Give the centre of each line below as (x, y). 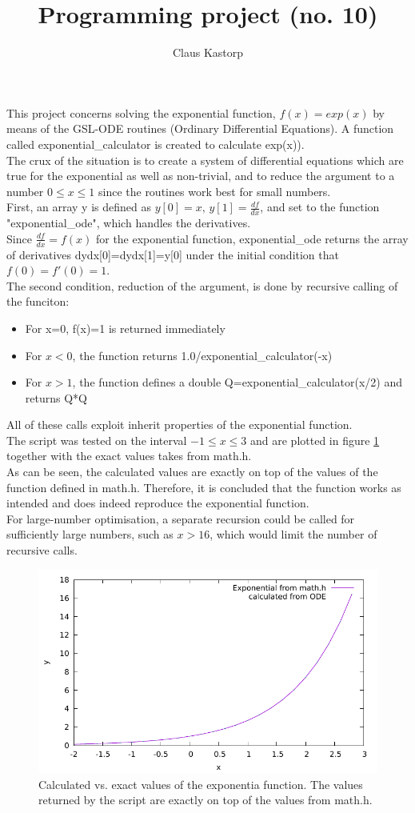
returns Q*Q (56, 397)
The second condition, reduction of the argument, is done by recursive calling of (202, 285)
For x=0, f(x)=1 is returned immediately (125, 328)
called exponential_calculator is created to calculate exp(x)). (156, 144)
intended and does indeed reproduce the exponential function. (158, 503)
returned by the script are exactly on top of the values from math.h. (206, 800)
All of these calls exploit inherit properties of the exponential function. (180, 425)
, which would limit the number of (293, 534)
